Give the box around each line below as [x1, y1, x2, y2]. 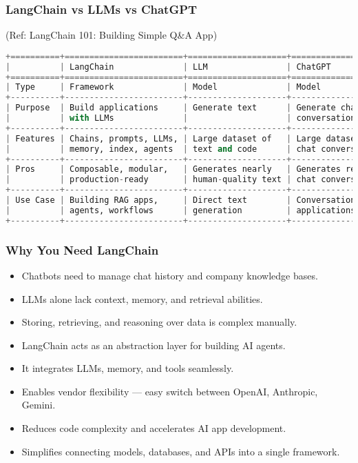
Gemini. [21, 397, 56, 412]
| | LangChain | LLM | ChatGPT [6, 61, 331, 72]
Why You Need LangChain [6, 241, 159, 258]
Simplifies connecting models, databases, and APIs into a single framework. [21, 444, 340, 458]
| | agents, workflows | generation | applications [6, 205, 356, 215]
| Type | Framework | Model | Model [6, 82, 322, 92]
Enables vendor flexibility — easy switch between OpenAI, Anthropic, [21, 384, 318, 398]
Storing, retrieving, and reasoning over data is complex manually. [21, 315, 297, 329]
